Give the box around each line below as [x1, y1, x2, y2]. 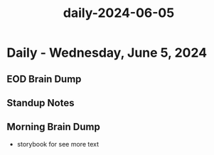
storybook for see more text [16, 139, 100, 148]
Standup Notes [6, 97, 75, 109]
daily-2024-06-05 [63, 5, 175, 21]
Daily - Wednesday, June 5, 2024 [6, 45, 208, 61]
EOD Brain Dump [6, 73, 82, 85]
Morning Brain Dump [6, 121, 100, 133]
